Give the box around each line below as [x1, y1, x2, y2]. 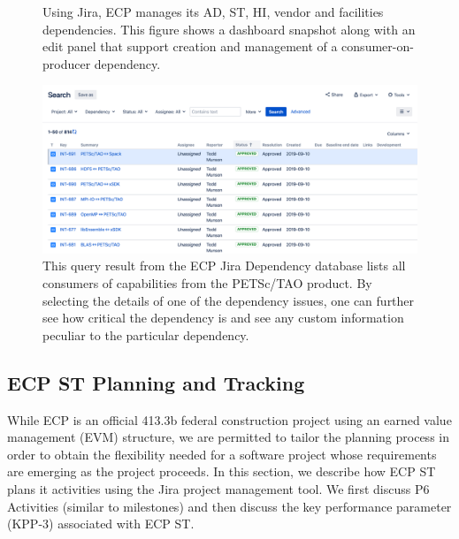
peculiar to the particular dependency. [42, 325, 249, 344]
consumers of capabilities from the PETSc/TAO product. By [42, 274, 372, 292]
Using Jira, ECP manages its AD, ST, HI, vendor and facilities [42, 3, 384, 20]
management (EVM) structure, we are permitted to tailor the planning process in [7, 428, 449, 446]
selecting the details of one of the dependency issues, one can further [42, 291, 415, 309]
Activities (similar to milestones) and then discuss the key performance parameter [7, 497, 452, 515]
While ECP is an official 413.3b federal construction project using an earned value [7, 410, 452, 429]
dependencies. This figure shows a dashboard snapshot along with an [42, 19, 416, 38]
